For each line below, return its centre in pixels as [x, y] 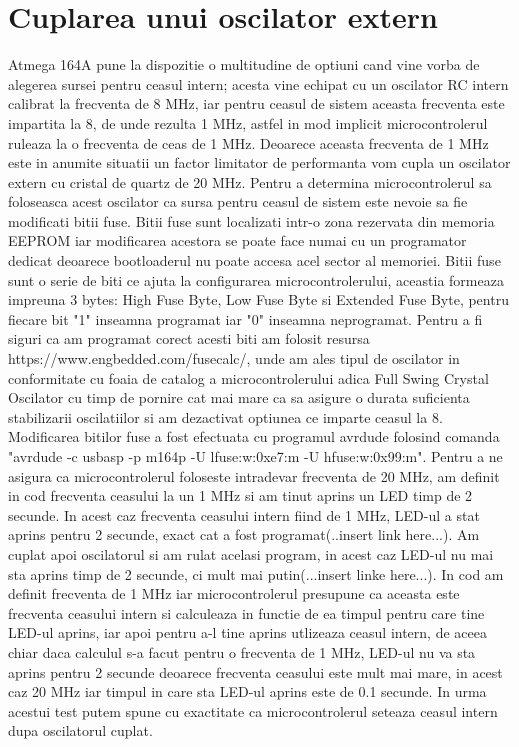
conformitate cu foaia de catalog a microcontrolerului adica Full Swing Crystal [248, 377]
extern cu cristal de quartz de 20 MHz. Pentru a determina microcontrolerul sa [250, 181]
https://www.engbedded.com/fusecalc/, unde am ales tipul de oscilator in [234, 358]
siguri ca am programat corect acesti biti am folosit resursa [189, 338]
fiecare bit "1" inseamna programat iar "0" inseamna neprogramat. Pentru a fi [245, 318]
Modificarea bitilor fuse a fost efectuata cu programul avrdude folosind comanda [254, 436]
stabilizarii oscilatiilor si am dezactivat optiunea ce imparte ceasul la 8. [225, 416]
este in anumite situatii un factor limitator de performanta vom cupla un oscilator [259, 162]
